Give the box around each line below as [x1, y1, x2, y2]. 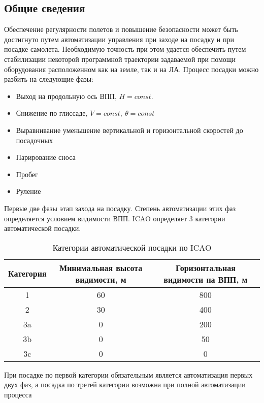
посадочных [16, 135, 53, 145]
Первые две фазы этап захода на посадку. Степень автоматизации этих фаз [4, 203, 236, 213]
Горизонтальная [175, 261, 236, 274]
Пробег [16, 169, 38, 179]
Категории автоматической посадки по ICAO [52, 241, 212, 253]
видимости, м [75, 273, 126, 285]
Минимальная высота [59, 261, 143, 274]
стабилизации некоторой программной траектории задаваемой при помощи [4, 53, 236, 64]
